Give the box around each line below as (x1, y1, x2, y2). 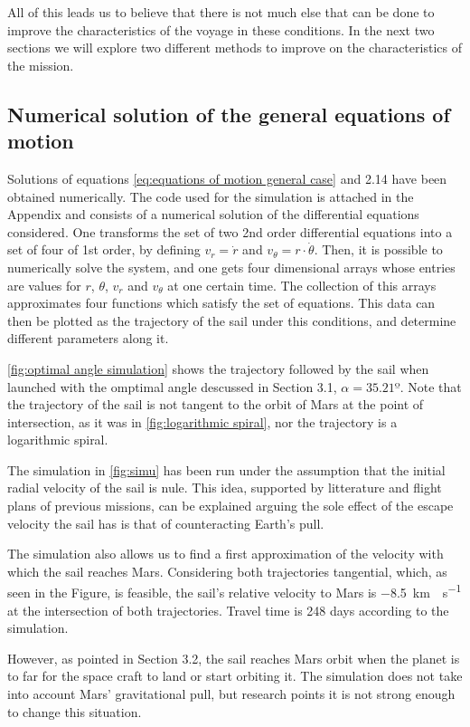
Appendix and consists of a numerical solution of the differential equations (7, 205, 419, 224)
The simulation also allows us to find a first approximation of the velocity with (7, 544, 444, 563)
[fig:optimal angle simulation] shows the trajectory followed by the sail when (7, 359, 429, 378)
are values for (7, 275, 81, 294)
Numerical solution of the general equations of (7, 100, 450, 128)
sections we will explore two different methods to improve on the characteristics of (7, 38, 462, 57)
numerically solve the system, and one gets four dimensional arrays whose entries (7, 257, 456, 276)
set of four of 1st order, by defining (7, 240, 201, 259)
